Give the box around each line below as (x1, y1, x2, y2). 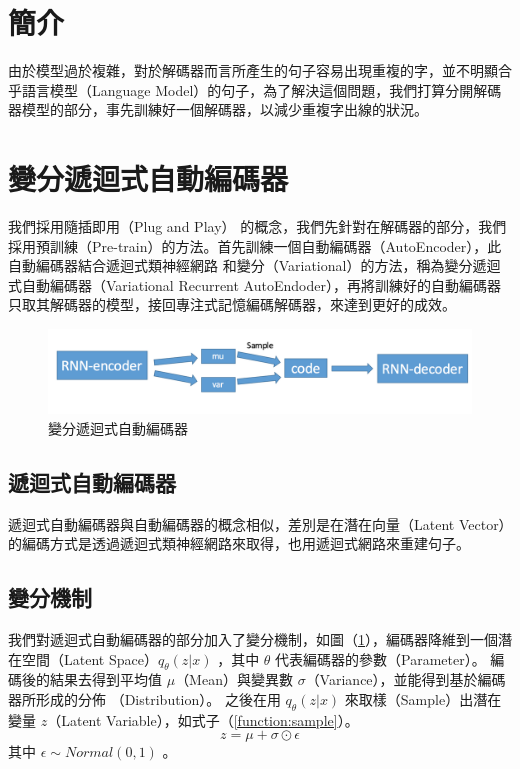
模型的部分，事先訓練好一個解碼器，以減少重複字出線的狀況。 (21, 99, 428, 120)
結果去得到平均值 (49, 669, 162, 690)
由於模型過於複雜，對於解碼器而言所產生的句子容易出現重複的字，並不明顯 (8, 60, 498, 81)
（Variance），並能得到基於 (305, 669, 478, 690)
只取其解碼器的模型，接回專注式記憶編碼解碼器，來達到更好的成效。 (8, 294, 456, 315)
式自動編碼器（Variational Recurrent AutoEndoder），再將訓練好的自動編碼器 (8, 274, 501, 295)
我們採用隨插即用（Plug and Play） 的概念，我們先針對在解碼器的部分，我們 (8, 216, 507, 237)
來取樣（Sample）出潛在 (344, 689, 502, 710)
